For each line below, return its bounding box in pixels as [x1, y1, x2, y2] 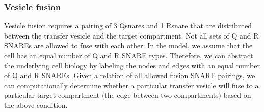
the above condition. [4, 99, 68, 110]
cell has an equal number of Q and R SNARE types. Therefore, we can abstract [4, 50, 253, 60]
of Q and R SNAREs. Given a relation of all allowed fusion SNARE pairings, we [4, 70, 255, 81]
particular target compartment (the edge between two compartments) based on [4, 90, 251, 100]
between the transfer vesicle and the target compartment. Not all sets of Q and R [4, 30, 259, 41]
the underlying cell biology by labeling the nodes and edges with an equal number [4, 60, 260, 70]
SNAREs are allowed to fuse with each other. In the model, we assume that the [4, 40, 253, 51]
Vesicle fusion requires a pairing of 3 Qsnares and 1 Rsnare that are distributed [4, 20, 252, 31]
